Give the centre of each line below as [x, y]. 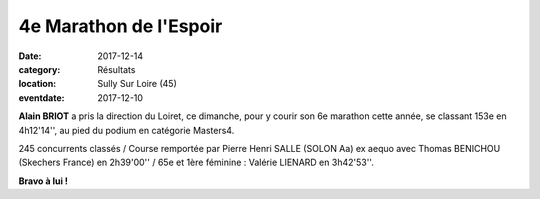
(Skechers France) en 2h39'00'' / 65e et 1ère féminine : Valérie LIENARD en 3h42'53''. [196, 162]
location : [37, 84]
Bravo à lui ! [43, 181]
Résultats [116, 69]
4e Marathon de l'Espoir [120, 26]
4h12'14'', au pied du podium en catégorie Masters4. [126, 130]
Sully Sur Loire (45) [137, 84]
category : [39, 69]
